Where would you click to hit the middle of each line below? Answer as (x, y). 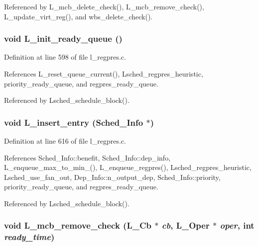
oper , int (237, 225)
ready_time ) (29, 237)
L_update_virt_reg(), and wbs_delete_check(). (78, 16)
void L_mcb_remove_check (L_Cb (78, 225)
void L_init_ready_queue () (63, 39)
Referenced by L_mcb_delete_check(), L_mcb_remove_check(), (104, 6)
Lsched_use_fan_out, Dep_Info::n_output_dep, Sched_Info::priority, (112, 177)
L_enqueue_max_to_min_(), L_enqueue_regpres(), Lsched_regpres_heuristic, (128, 167)
